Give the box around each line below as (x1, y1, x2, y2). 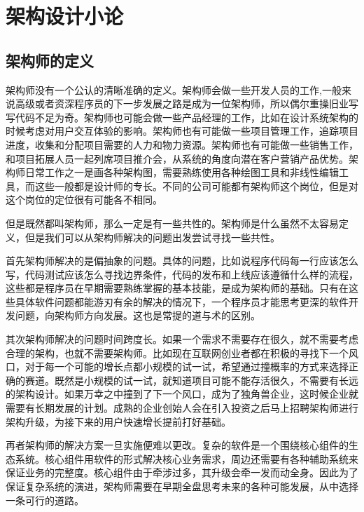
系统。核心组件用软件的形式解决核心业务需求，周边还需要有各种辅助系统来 (15, 451, 358, 466)
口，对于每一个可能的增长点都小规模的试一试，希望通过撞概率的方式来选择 (6, 359, 349, 374)
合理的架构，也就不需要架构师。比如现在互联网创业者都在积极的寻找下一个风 (6, 345, 358, 360)
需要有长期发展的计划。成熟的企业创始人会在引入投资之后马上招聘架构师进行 (6, 400, 358, 415)
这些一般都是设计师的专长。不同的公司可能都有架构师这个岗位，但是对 (34, 178, 358, 193)
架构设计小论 (6, 1, 124, 30)
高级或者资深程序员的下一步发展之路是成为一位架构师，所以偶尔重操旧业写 (15, 96, 358, 111)
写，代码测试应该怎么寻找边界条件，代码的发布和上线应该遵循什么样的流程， (6, 267, 358, 281)
